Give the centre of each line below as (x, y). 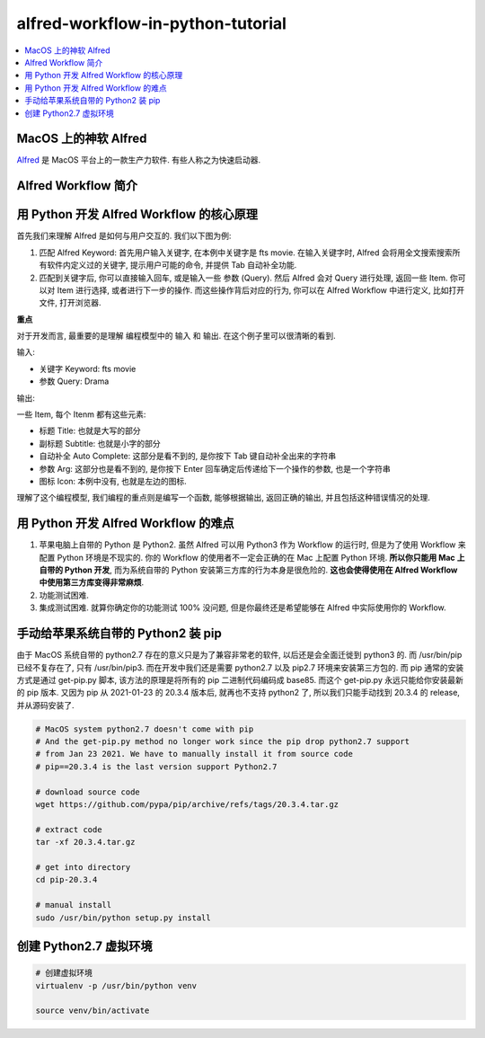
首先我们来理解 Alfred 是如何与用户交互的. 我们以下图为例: (124, 236)
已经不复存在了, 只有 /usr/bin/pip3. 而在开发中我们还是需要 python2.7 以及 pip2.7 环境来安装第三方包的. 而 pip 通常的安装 (240, 667)
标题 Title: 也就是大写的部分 (90, 430)
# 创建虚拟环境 (64, 973)
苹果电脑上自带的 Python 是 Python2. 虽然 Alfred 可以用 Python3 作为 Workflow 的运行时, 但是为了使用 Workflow (247, 545)
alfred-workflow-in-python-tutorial (152, 23)
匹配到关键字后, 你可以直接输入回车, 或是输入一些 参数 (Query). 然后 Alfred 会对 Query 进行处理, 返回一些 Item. (243, 278)
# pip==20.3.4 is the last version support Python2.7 (156, 767)
